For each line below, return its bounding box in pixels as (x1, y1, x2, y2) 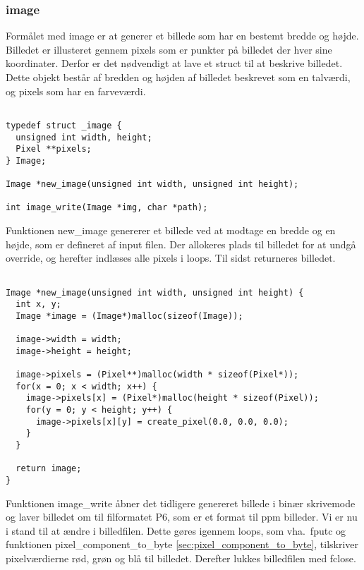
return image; (16, 463, 82, 474)
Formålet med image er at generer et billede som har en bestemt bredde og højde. (6, 28, 359, 43)
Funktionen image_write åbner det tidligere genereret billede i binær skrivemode (6, 495, 356, 510)
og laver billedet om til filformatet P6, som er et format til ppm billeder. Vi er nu (6, 509, 358, 524)
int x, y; (16, 299, 61, 310)
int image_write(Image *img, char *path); (6, 202, 208, 213)
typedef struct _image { (6, 120, 122, 131)
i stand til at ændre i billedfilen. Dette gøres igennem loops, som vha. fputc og (6, 523, 346, 538)
